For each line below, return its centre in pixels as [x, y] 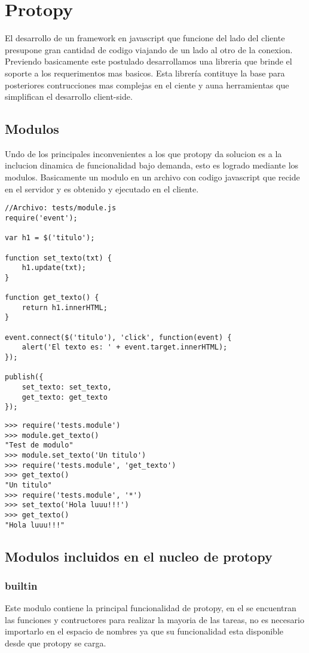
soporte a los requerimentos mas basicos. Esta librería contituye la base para [145, 73]
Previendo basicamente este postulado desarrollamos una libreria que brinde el [149, 61]
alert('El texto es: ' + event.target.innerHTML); [125, 347]
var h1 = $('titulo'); [50, 238]
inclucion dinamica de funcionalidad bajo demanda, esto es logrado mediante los [152, 165]
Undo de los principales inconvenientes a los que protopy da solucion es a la [143, 153]
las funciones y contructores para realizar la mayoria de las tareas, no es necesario [154, 619]
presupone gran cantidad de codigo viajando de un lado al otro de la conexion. [149, 49]
